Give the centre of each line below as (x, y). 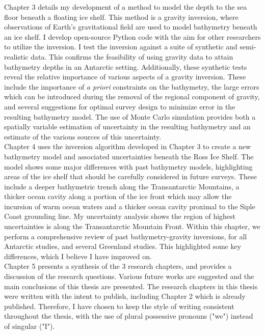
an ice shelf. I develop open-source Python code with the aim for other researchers (132, 36)
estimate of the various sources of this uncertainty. (83, 136)
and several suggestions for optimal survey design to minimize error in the (120, 106)
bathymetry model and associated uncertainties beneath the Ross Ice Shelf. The (129, 156)
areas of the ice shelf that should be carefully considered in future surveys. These (130, 176)
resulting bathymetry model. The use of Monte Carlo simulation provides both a (130, 116)
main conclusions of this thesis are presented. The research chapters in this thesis (131, 286)
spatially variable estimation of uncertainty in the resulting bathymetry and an (127, 127)
